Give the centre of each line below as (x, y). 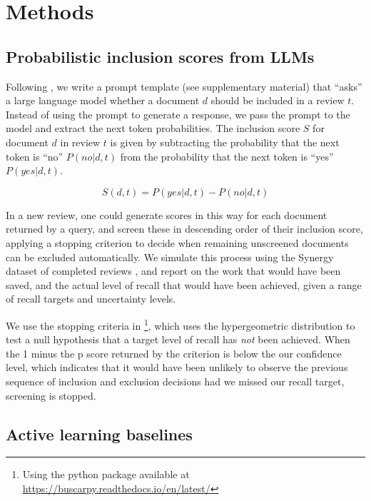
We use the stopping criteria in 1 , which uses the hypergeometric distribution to (181, 324)
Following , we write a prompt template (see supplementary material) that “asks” (184, 86)
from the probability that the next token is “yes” (227, 156)
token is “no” (35, 156)
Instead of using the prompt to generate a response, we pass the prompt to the (178, 114)
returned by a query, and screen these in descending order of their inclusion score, (184, 229)
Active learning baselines (99, 434)
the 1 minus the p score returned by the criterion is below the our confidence (174, 353)
